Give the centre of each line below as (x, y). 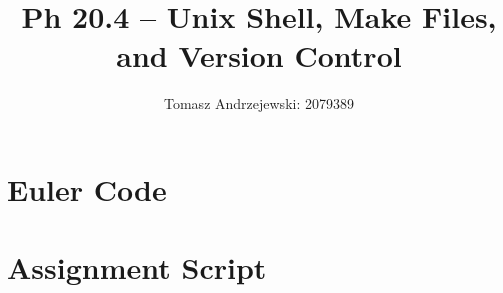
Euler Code (87, 188)
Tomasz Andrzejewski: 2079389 (259, 103)
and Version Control (259, 55)
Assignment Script (137, 267)
